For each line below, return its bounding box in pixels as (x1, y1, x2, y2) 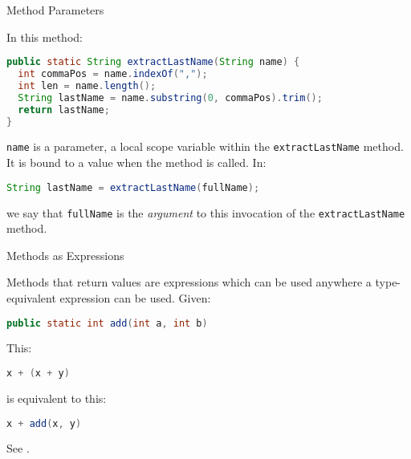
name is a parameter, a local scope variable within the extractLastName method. (6, 138, 404, 155)
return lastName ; (18, 104, 110, 116)
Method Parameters (6, 2, 104, 18)
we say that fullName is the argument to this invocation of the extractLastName (6, 204, 405, 221)
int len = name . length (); (18, 79, 157, 91)
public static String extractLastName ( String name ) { (6, 56, 300, 68)
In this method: (6, 28, 83, 45)
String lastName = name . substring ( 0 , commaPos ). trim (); (18, 91, 323, 104)
